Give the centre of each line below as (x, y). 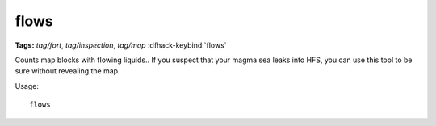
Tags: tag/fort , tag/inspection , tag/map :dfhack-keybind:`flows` (121, 45)
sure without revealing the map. (67, 71)
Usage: (27, 86)
